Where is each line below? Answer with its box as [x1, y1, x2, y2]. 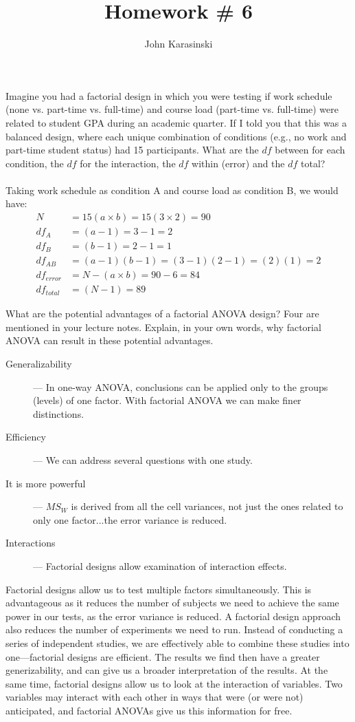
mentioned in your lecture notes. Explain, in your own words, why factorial [5, 319, 321, 334]
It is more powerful [5, 476, 86, 490]
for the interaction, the [80, 156, 176, 170]
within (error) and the [192, 156, 285, 170]
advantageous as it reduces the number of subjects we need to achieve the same [5, 595, 339, 610]
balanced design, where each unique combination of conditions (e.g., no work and [5, 129, 347, 143]
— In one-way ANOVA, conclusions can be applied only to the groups [33, 379, 328, 394]
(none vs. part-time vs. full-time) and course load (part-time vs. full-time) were [5, 102, 339, 116]
